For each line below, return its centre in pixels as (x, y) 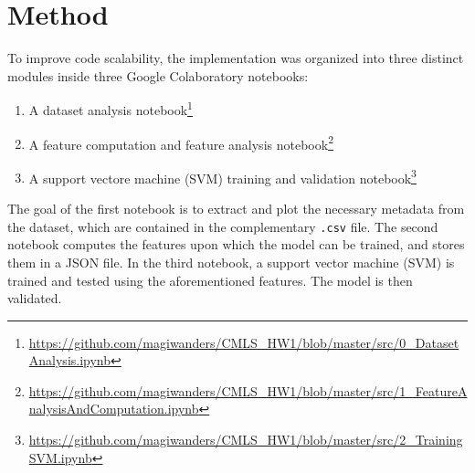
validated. (35, 298)
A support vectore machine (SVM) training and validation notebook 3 (222, 176)
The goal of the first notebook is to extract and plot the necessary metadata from (236, 209)
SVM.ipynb (60, 457)
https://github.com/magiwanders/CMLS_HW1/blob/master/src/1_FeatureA (248, 390)
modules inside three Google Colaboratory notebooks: (158, 75)
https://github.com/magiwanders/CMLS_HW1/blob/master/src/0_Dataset (244, 342)
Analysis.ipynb (70, 360)
